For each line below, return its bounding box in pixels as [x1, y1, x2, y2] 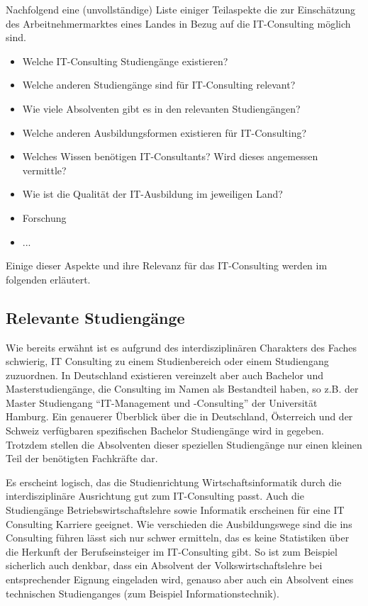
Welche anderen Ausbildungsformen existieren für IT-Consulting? [22, 125, 307, 140]
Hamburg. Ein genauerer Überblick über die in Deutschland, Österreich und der [6, 409, 353, 424]
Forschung [22, 210, 67, 225]
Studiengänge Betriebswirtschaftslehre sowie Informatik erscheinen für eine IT [6, 503, 345, 517]
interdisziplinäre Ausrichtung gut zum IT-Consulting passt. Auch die [6, 488, 304, 503]
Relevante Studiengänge [6, 306, 185, 328]
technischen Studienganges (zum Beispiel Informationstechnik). [6, 585, 279, 600]
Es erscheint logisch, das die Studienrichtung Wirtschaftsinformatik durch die [6, 474, 342, 489]
